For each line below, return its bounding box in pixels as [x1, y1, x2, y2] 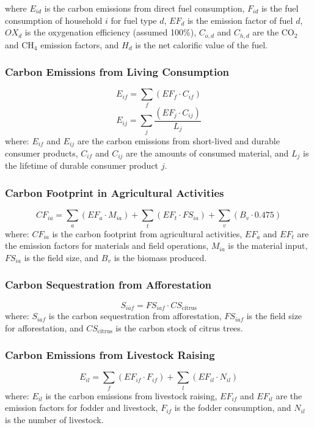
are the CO [252, 26, 294, 39]
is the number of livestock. [5, 413, 104, 426]
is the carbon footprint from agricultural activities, [52, 227, 243, 240]
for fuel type [111, 13, 157, 26]
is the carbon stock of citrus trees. [115, 321, 243, 334]
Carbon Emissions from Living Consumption [5, 64, 229, 79]
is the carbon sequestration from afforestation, [48, 309, 222, 322]
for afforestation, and [5, 321, 84, 334]
